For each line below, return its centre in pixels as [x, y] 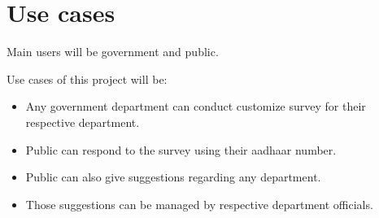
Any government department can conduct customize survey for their [196, 106]
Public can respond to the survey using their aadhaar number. [181, 149]
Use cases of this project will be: [87, 78]
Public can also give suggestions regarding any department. [173, 177]
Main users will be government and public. [113, 52]
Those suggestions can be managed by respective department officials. [199, 204]
